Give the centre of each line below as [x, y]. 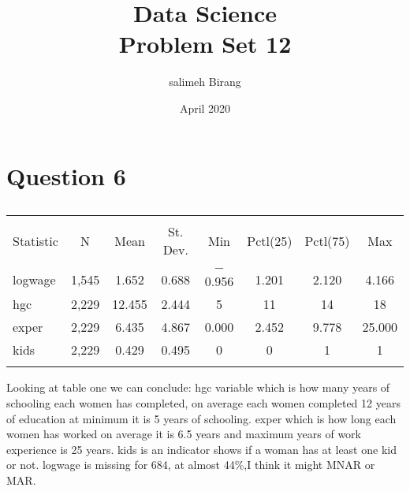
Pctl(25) [270, 240]
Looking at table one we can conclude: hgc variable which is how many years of [198, 387]
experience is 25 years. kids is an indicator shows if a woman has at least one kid [201, 449]
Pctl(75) [327, 240]
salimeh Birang [205, 82]
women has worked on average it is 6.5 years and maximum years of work [184, 434]
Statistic [35, 240]
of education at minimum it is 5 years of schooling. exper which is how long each [201, 418]
